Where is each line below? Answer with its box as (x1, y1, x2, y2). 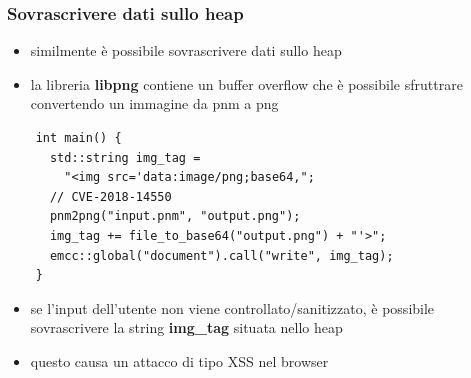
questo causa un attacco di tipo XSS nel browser (30, 350, 329, 371)
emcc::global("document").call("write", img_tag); (49, 248, 394, 263)
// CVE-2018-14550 (49, 189, 172, 204)
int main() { (35, 131, 122, 145)
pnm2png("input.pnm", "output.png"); (49, 209, 301, 224)
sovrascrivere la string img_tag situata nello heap (30, 317, 343, 338)
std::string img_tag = (49, 150, 201, 165)
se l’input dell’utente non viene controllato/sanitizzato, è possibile (30, 297, 435, 318)
